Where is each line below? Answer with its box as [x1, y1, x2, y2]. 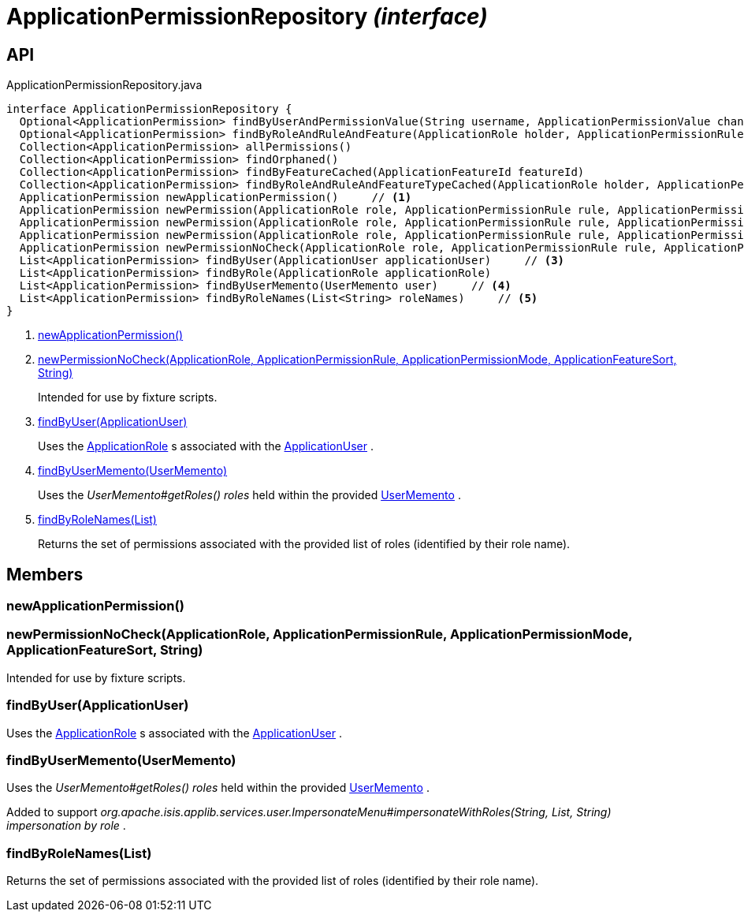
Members [6, 564, 84, 584]
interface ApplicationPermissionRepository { [6, 103, 292, 116]
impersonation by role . [6, 819, 126, 833]
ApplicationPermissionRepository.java [6, 78, 203, 92]
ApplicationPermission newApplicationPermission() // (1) [19, 191, 412, 204]
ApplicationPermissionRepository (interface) [6, 3, 488, 30]
